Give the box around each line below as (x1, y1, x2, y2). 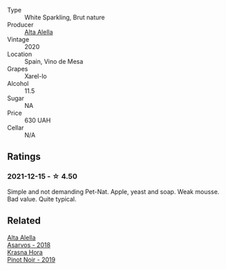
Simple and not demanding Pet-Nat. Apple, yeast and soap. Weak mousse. (7, 187, 220, 196)
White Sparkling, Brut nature (24, 13, 105, 21)
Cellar (7, 124, 24, 132)
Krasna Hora (7, 248, 43, 256)
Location (7, 50, 32, 58)
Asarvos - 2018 (7, 240, 50, 249)
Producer (7, 21, 34, 28)
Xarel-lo (24, 72, 47, 80)
